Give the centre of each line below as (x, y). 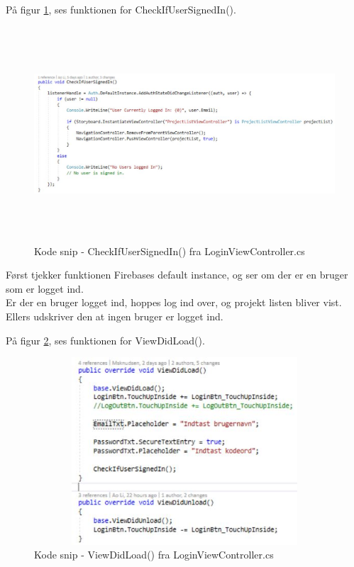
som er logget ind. (45, 288)
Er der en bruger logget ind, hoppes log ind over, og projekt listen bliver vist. (174, 302)
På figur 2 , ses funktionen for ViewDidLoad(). (105, 340)
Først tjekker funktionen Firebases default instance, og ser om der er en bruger (177, 275)
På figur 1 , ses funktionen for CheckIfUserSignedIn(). (121, 9)
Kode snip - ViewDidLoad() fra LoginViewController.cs (154, 555)
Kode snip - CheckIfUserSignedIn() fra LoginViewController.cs (170, 251)
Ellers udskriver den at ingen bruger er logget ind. (115, 316)
